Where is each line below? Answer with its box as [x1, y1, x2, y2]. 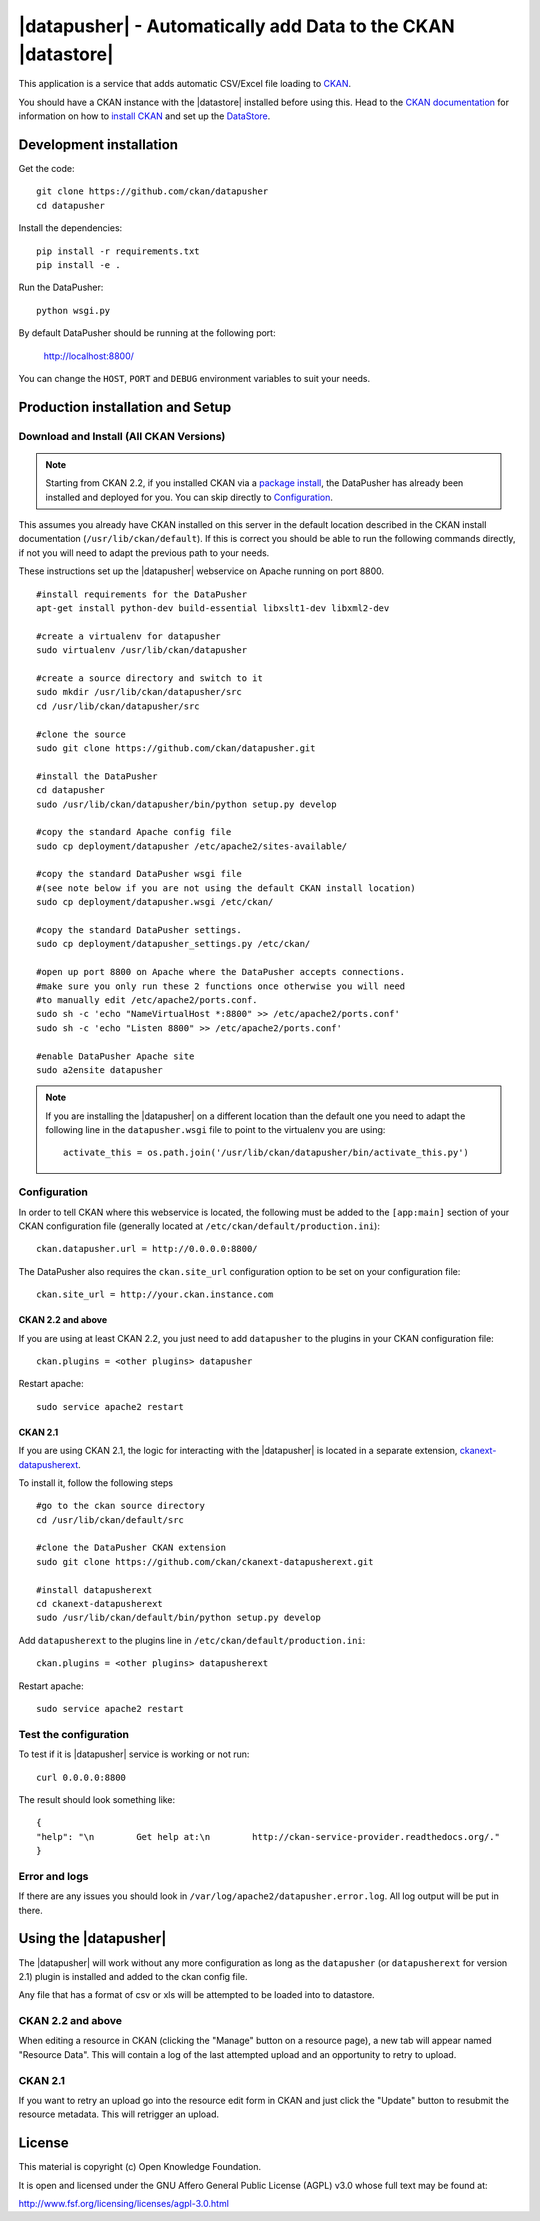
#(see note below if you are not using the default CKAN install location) [36, 882, 416, 894]
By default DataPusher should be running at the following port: [18, 327, 276, 339]
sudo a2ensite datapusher [36, 1064, 164, 1075]
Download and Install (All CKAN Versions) [18, 429, 226, 443]
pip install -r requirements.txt [36, 245, 200, 257]
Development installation [18, 136, 179, 153]
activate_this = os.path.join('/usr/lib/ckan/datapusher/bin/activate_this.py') [63, 1147, 470, 1159]
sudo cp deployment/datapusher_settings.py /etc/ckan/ [36, 938, 311, 950]
